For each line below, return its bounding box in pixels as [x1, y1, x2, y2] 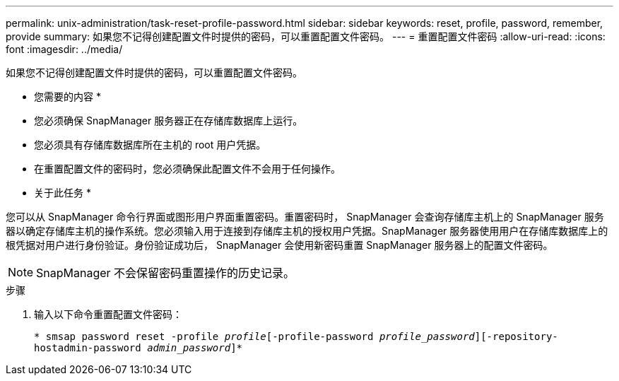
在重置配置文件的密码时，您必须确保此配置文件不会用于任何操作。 [34, 163, 341, 175]
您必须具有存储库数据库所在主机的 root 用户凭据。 [34, 139, 266, 151]
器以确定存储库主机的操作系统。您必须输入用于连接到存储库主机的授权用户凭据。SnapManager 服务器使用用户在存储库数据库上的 [6, 225, 608, 237]
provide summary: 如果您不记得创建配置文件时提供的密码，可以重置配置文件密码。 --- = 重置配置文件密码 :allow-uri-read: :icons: [6, 30, 606, 42]
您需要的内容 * [34, 90, 101, 102]
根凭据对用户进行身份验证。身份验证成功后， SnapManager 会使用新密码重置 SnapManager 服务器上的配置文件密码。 [6, 239, 553, 251]
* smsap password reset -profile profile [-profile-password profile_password [34, 331, 475, 342]
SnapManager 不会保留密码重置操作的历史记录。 [36, 266, 295, 280]
